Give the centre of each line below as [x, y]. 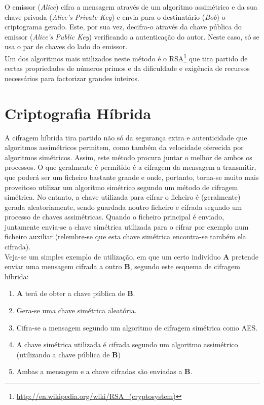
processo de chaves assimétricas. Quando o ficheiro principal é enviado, [115, 217]
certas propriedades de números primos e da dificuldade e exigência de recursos [127, 68]
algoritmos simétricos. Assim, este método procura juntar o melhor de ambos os [128, 157]
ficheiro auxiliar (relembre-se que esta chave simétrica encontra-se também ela [125, 236]
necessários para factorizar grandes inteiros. [72, 78]
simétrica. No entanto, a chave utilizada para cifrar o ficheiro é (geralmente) [123, 197]
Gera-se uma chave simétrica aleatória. [77, 310]
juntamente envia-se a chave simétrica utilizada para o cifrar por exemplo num [127, 226]
